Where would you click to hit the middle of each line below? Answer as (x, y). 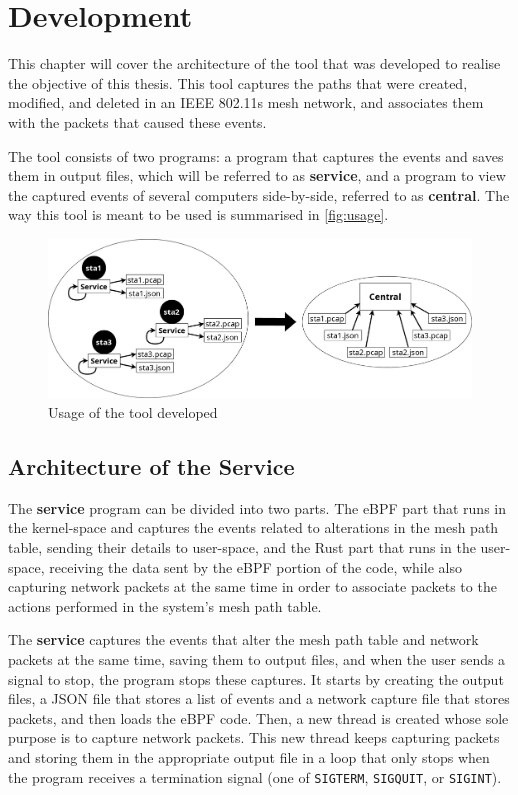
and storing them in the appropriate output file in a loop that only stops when (249, 756)
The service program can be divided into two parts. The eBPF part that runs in (257, 507)
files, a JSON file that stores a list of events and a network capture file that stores (259, 698)
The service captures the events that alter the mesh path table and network (243, 639)
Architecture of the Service (151, 466)
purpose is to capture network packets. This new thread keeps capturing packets (254, 737)
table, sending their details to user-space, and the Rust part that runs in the (242, 547)
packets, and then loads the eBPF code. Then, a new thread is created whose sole (258, 717)
